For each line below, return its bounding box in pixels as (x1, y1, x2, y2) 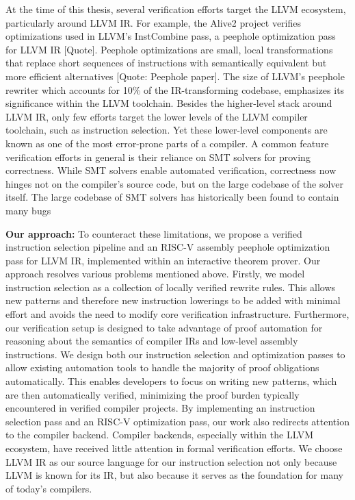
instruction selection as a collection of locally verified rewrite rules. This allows (5, 279, 336, 294)
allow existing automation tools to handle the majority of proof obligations (5, 360, 319, 375)
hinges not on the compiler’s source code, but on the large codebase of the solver (5, 176, 344, 190)
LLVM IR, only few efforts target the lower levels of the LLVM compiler (5, 109, 308, 123)
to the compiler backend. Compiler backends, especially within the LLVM (5, 427, 314, 442)
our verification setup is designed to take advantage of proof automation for (5, 320, 323, 334)
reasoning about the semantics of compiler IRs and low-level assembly (5, 334, 298, 348)
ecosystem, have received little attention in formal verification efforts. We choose (5, 441, 343, 455)
